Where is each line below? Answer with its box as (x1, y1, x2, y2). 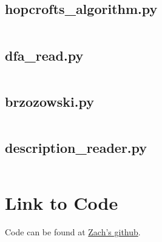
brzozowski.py (5, 92, 94, 110)
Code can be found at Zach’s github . (5, 225, 141, 238)
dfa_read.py (5, 45, 84, 64)
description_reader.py (5, 138, 147, 156)
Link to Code (5, 190, 118, 215)
